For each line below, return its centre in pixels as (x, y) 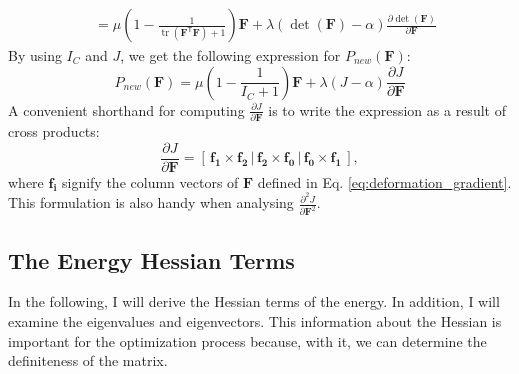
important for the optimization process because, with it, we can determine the (247, 340)
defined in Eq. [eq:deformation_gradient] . (384, 181)
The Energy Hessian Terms (151, 259)
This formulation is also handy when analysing (151, 202)
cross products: (54, 130)
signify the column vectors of (150, 181)
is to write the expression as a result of (387, 109)
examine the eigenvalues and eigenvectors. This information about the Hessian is (255, 320)
